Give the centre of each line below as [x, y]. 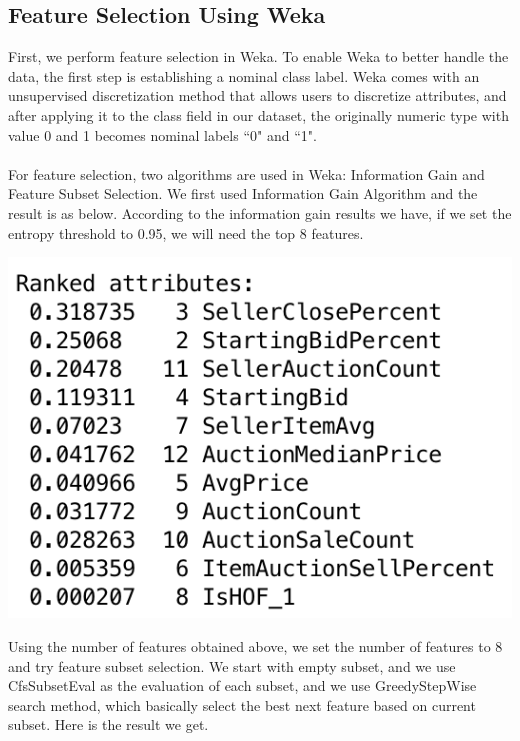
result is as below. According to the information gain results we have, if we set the [260, 212]
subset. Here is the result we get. [108, 724]
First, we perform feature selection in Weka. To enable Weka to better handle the [258, 56]
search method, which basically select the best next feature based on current [242, 704]
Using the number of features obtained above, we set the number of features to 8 [255, 646]
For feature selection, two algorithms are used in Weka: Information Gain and [246, 173]
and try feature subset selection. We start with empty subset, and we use [232, 665]
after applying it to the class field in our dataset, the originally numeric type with [258, 114]
